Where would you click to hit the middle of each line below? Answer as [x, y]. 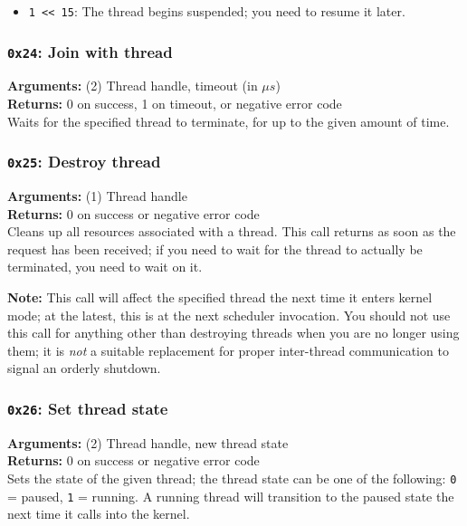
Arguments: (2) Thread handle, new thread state [148, 442]
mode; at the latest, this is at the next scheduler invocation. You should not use [229, 315]
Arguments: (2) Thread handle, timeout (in [133, 86]
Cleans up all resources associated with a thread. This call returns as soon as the [232, 231]
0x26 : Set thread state [88, 408]
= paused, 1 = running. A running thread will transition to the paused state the [231, 496]
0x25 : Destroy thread [84, 162]
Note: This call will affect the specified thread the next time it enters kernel [220, 296]
